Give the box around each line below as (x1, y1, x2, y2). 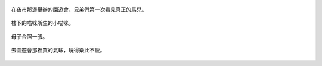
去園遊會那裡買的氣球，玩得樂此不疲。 (11, 46, 106, 54)
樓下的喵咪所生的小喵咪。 (11, 20, 74, 27)
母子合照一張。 (11, 33, 48, 40)
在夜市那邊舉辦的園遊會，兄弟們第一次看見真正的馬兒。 (11, 6, 147, 13)
